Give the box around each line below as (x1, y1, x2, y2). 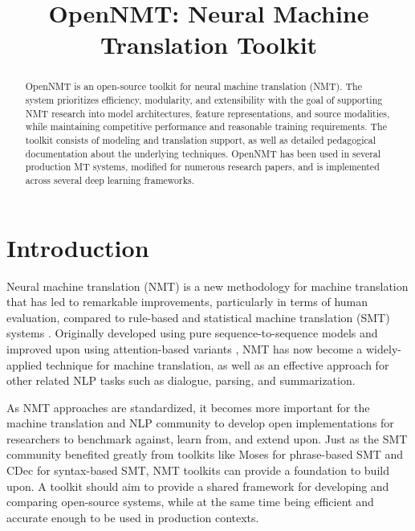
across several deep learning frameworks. (25, 173, 194, 186)
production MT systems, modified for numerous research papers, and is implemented (25, 160, 380, 174)
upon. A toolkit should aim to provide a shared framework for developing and (6, 477, 389, 494)
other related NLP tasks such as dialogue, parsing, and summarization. (6, 372, 356, 389)
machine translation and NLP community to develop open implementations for (6, 415, 394, 431)
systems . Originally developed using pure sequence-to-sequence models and (6, 325, 378, 341)
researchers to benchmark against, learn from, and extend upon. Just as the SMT (6, 430, 408, 447)
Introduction (6, 231, 149, 263)
